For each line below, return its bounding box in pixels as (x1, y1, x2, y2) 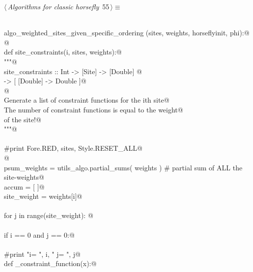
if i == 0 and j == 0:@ (4, 229, 75, 240)
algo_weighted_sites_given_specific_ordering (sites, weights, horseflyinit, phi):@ (4, 27, 250, 38)
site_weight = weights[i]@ (4, 191, 83, 201)
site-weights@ (4, 172, 44, 182)
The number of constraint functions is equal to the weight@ (4, 104, 183, 114)
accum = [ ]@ (4, 181, 45, 191)
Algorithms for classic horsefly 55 (7, 1, 110, 11)
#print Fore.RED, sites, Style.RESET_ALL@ (4, 143, 143, 153)
